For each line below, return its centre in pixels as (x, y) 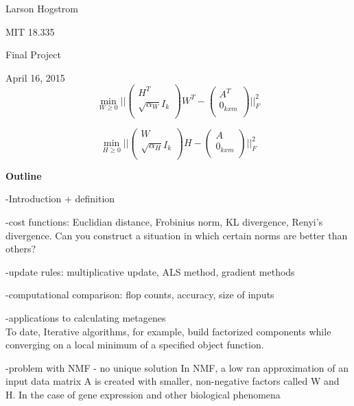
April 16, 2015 (35, 77)
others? (21, 249)
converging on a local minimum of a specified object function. (135, 345)
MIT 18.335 (30, 31)
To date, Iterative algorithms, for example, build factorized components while (168, 331)
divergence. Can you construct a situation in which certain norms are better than (177, 235)
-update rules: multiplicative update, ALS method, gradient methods (150, 271)
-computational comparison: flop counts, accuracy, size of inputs (140, 295)
